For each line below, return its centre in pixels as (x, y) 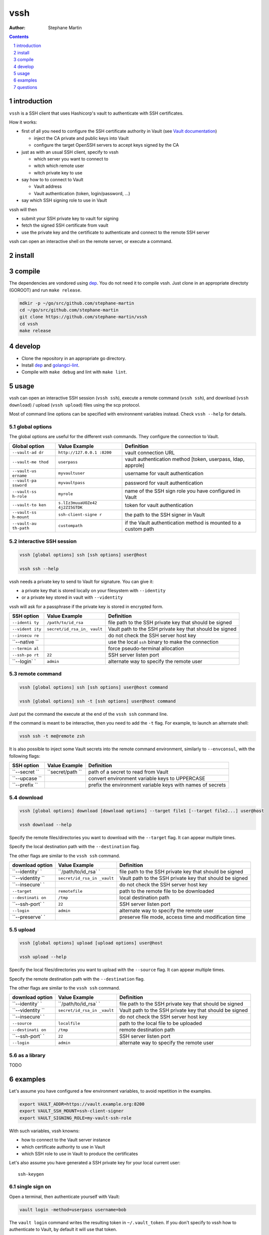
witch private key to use (58, 172)
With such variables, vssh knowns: (44, 1131)
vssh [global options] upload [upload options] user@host (91, 943)
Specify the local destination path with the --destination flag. (75, 847)
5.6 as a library (27, 1055)
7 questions (25, 87)
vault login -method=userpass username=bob (73, 1210)
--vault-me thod (30, 462)
